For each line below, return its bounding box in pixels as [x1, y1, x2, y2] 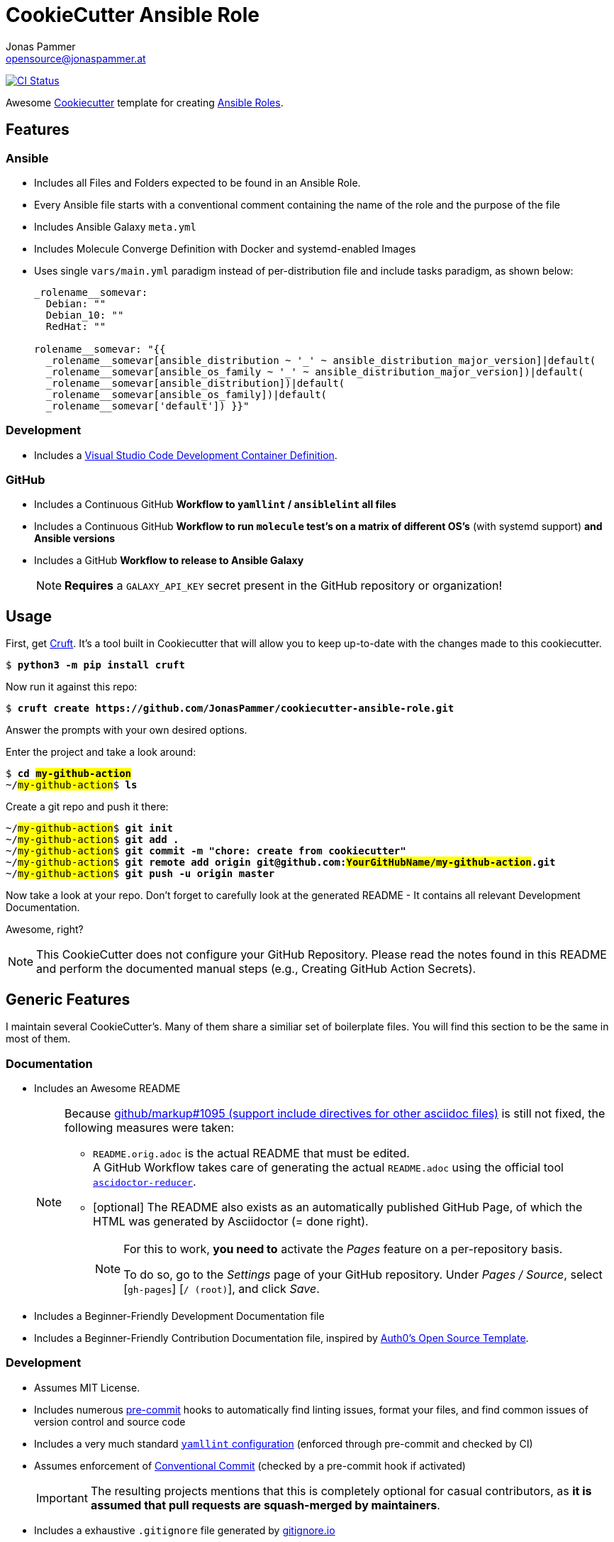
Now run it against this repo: [6, 681, 138, 693]
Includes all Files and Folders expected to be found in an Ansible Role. [34, 176, 361, 189]
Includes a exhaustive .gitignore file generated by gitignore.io [34, 1524, 335, 1536]
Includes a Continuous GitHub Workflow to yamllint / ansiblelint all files [34, 498, 396, 511]
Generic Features [6, 990, 130, 1008]
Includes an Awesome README [34, 1081, 181, 1094]
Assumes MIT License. [34, 1381, 140, 1394]
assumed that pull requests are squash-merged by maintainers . [90, 1497, 440, 1512]
